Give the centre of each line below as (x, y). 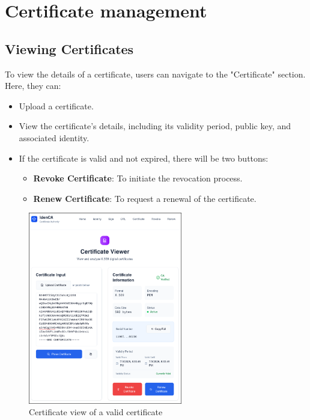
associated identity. (54, 137)
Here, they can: (33, 86)
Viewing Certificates (69, 48)
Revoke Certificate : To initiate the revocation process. (138, 178)
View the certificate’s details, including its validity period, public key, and (155, 126)
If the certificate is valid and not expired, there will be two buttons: (144, 158)
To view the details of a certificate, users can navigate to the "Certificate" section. (155, 74)
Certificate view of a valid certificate (96, 412)
